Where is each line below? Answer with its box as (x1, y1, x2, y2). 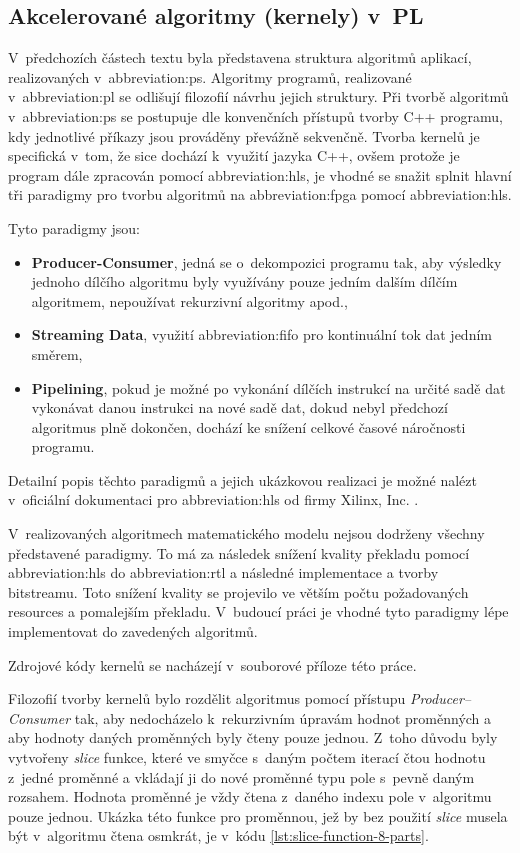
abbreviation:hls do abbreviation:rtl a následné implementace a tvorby (8, 562, 439, 583)
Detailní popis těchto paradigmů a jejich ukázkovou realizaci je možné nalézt (8, 469, 477, 490)
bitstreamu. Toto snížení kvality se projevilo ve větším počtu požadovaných (8, 581, 469, 602)
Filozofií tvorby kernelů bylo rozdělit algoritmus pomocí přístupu (8, 688, 406, 709)
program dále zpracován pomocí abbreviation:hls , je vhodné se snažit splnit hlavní (8, 164, 512, 185)
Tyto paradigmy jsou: (8, 217, 140, 238)
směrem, (31, 343, 83, 364)
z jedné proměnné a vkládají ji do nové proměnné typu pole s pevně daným (8, 766, 475, 787)
